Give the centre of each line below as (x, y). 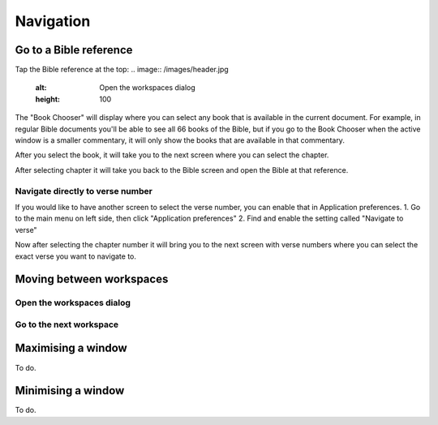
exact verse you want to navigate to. (76, 256)
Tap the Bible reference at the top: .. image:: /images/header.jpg (122, 70)
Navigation (53, 21)
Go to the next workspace (67, 324)
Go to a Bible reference (74, 50)
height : (48, 99)
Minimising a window (70, 391)
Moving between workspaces (92, 279)
